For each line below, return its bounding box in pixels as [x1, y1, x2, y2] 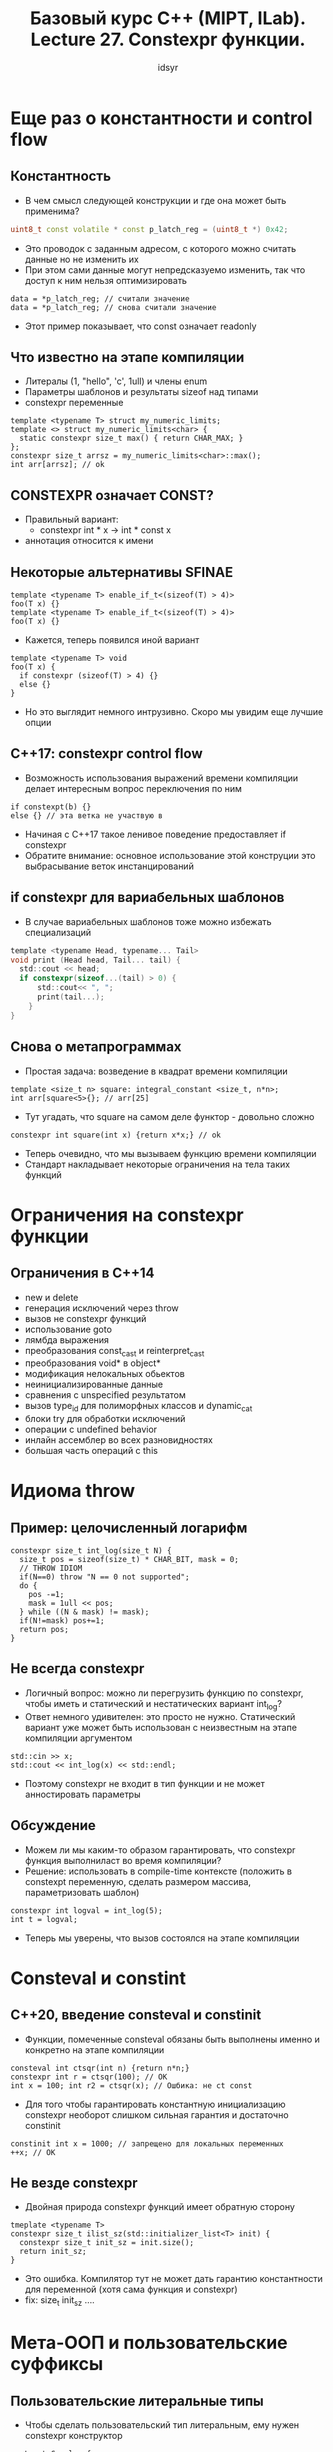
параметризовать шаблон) [24, 1886, 140, 1898]
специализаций [24, 926, 92, 938]
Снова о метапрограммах [10, 1038, 182, 1056]
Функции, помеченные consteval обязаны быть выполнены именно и [24, 2033, 320, 2045]
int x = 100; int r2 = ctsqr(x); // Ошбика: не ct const [10, 2080, 253, 2091]
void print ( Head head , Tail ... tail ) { [10, 955, 182, 965]
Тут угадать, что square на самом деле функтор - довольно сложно [24, 1110, 315, 1122]
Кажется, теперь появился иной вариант [24, 634, 200, 646]
